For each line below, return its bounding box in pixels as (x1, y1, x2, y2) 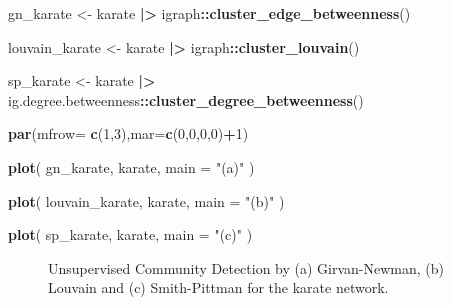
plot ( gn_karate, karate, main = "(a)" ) (8, 156, 255, 177)
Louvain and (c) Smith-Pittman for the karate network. (48, 277, 389, 298)
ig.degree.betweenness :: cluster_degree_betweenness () (8, 89, 364, 110)
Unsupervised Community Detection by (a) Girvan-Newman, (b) (48, 257, 445, 278)
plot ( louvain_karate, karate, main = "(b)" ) (8, 190, 285, 211)
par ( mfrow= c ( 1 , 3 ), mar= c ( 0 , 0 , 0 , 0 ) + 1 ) (8, 123, 249, 144)
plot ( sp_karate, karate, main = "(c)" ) (8, 224, 253, 245)
